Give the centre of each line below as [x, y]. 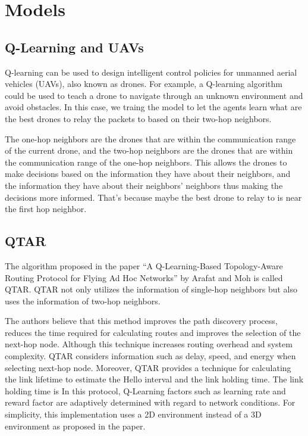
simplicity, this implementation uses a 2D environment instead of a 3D [133, 414]
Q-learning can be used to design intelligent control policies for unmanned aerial [151, 72]
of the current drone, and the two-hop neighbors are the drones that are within [149, 150]
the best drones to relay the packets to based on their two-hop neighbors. [138, 118]
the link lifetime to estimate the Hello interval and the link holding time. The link [154, 379]
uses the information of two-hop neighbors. [83, 300]
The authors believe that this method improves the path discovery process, [141, 321]
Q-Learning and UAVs [74, 47]
